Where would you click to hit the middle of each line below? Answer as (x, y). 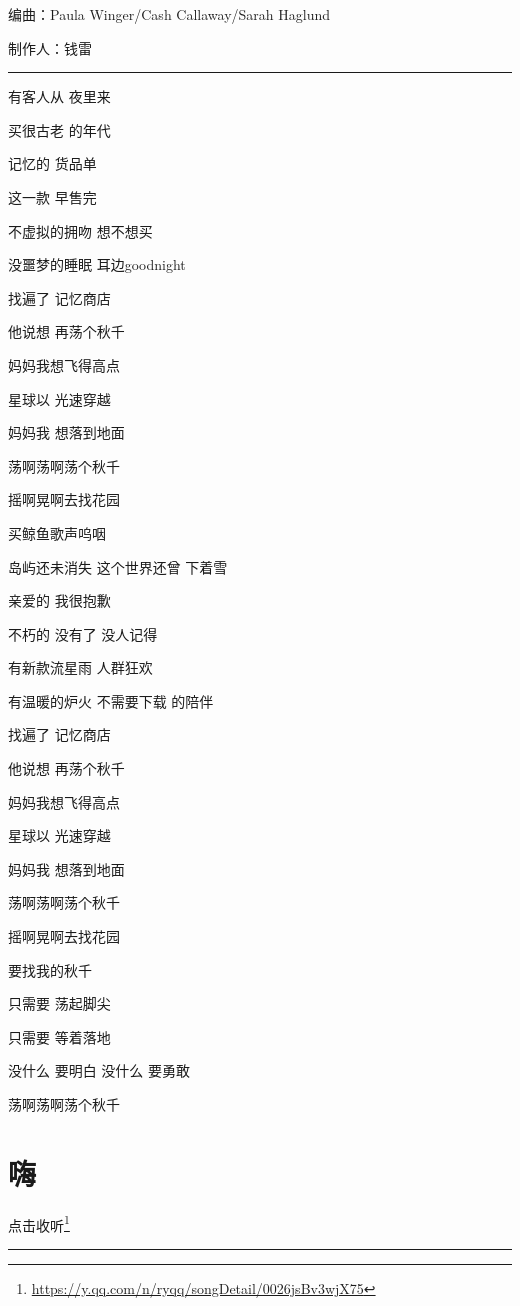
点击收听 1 (39, 1223)
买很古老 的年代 (59, 129)
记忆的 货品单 (52, 163)
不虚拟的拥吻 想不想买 (80, 230)
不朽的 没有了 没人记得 (83, 633)
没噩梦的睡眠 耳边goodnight (97, 264)
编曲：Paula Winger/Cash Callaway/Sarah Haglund (169, 14)
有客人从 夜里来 (59, 96)
